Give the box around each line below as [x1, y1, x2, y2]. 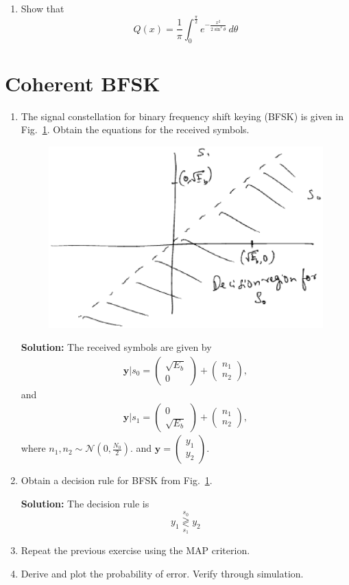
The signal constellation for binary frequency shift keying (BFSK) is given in [21, 108, 344, 123]
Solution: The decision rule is [21, 496, 149, 511]
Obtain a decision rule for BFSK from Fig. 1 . [21, 473, 213, 487]
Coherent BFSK [5, 69, 160, 97]
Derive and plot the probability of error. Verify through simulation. [21, 566, 304, 580]
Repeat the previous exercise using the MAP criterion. [21, 542, 250, 557]
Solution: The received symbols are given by [21, 340, 212, 354]
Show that [21, 1, 64, 15]
